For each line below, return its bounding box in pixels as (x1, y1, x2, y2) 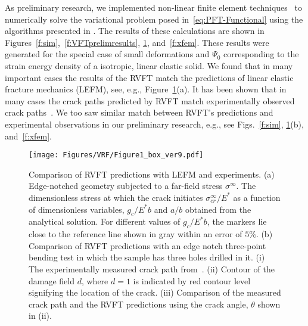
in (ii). (29, 309, 52, 322)
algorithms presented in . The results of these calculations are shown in (5, 24, 265, 37)
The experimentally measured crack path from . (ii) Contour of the (29, 262, 275, 275)
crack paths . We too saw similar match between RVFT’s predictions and (5, 106, 273, 119)
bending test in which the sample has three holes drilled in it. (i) (29, 251, 265, 263)
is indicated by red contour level (133, 274, 251, 287)
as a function (233, 191, 281, 203)
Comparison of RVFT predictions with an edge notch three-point (29, 239, 266, 252)
